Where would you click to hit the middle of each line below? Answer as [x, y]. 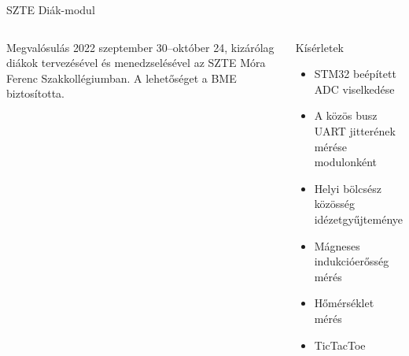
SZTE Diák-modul [51, 9]
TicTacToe [340, 345]
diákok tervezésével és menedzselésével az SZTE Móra [136, 63]
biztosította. [35, 93]
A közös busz [346, 115]
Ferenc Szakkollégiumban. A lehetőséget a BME [122, 78]
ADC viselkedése [354, 89]
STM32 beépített [355, 74]
